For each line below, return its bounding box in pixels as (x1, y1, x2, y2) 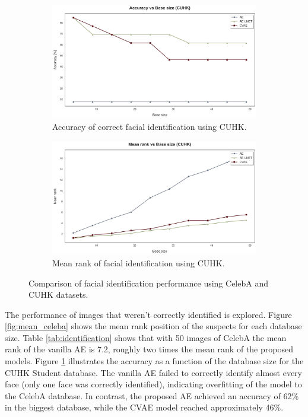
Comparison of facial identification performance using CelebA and (28, 276, 268, 289)
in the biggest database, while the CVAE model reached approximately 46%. (5, 401, 284, 413)
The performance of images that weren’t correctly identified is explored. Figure (5, 308, 292, 320)
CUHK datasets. (28, 288, 88, 301)
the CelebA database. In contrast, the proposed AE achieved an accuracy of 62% (5, 389, 299, 402)
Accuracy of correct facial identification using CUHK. (52, 120, 247, 133)
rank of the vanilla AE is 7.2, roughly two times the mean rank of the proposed (5, 343, 293, 355)
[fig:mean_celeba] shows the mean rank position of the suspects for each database (5, 320, 302, 332)
